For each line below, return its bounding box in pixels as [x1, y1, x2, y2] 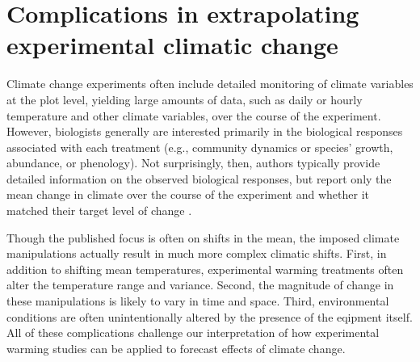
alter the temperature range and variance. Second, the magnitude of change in [6, 276, 394, 293]
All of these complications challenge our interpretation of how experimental [6, 324, 380, 341]
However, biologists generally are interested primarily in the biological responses [6, 123, 403, 140]
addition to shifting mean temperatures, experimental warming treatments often [6, 260, 404, 277]
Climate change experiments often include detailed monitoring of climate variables [6, 75, 414, 92]
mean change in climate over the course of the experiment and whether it [6, 186, 369, 203]
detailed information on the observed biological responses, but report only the [6, 170, 392, 187]
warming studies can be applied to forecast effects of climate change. [6, 339, 346, 356]
